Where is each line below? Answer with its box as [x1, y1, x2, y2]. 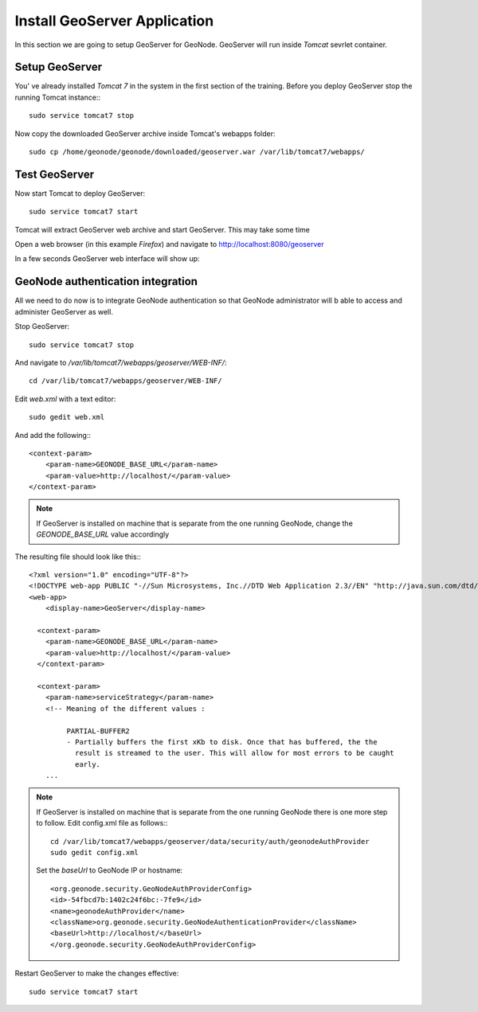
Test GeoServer [14, 167, 95, 181]
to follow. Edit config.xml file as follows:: [36, 819, 168, 828]
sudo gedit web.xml [29, 412, 105, 422]
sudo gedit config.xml [50, 848, 139, 858]
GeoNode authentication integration [14, 275, 198, 288]
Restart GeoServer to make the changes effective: [14, 968, 179, 979]
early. [74, 760, 101, 768]
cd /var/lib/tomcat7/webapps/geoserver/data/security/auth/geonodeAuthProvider [50, 837, 370, 846]
